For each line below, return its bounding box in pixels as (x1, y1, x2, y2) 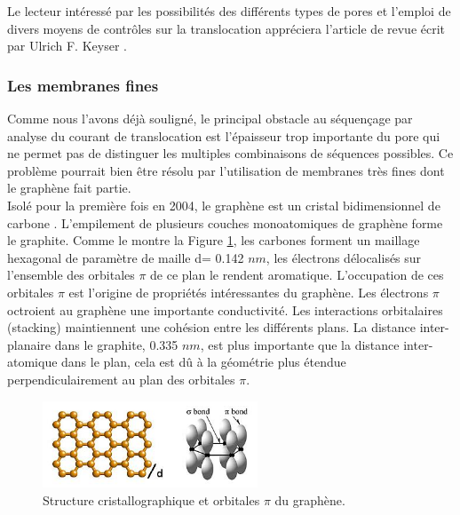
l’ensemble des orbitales (7, 265, 135, 284)
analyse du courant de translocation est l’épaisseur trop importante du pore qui (7, 126, 440, 145)
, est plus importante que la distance (200, 335, 400, 353)
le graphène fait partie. (7, 178, 131, 197)
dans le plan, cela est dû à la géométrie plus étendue (61, 353, 346, 371)
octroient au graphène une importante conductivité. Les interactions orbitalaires (7, 300, 443, 319)
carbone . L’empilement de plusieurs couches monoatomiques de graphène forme (7, 213, 443, 232)
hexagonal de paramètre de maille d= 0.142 (7, 248, 244, 266)
